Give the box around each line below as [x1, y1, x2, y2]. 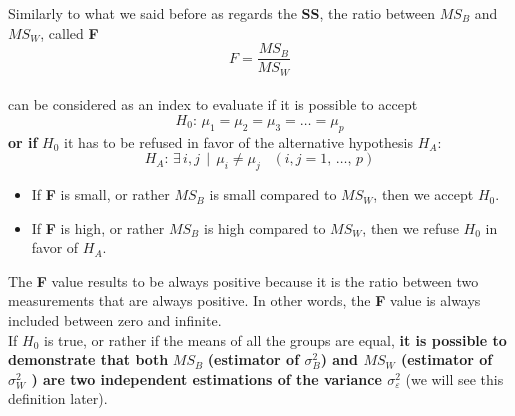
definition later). [8, 388, 108, 409]
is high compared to [203, 217, 326, 238]
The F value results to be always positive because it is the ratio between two [8, 270, 479, 291]
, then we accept [373, 184, 474, 205]
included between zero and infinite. [8, 310, 222, 331]
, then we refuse [362, 217, 459, 238]
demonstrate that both [8, 349, 169, 370]
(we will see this [405, 368, 504, 389]
